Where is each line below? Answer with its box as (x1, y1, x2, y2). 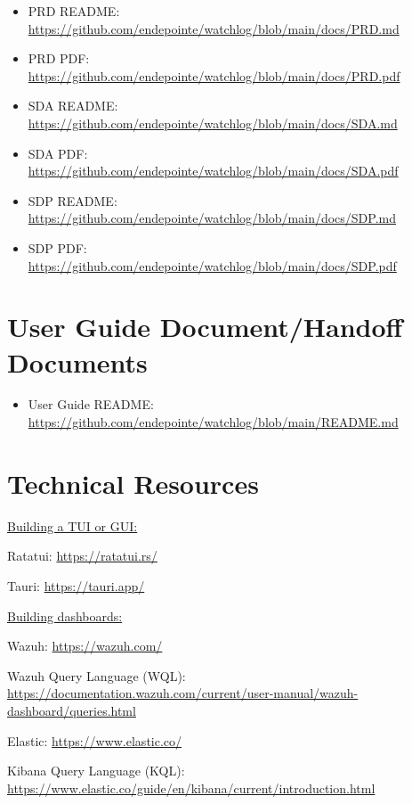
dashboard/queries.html (7, 701, 136, 719)
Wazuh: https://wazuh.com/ (7, 636, 163, 655)
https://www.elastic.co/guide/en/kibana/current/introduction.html (7, 778, 376, 797)
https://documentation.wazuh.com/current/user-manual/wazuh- (7, 684, 359, 702)
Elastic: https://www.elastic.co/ (7, 731, 182, 750)
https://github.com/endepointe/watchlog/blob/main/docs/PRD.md (28, 19, 400, 37)
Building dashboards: (7, 606, 123, 625)
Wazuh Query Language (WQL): (7, 666, 186, 685)
